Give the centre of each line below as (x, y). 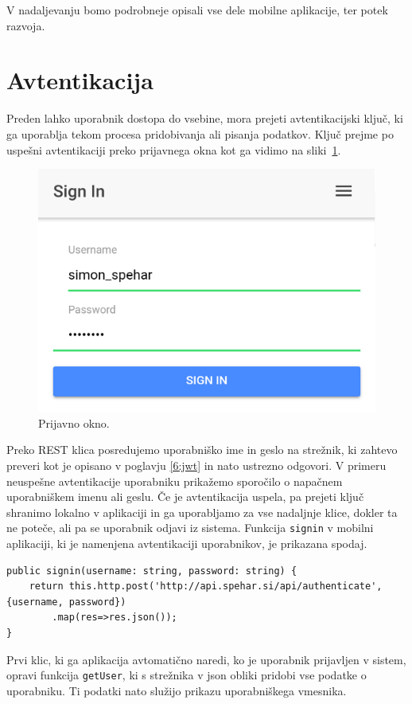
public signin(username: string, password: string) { (152, 571)
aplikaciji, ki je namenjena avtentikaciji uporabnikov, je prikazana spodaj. (187, 544)
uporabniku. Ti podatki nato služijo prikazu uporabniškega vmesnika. (177, 690)
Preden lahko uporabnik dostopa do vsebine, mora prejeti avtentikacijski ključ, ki (205, 118)
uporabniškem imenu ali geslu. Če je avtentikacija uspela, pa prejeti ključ (185, 497)
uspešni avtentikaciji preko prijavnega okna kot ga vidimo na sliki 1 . (174, 149)
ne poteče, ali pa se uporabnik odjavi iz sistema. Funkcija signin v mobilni (190, 528)
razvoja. (26, 25)
